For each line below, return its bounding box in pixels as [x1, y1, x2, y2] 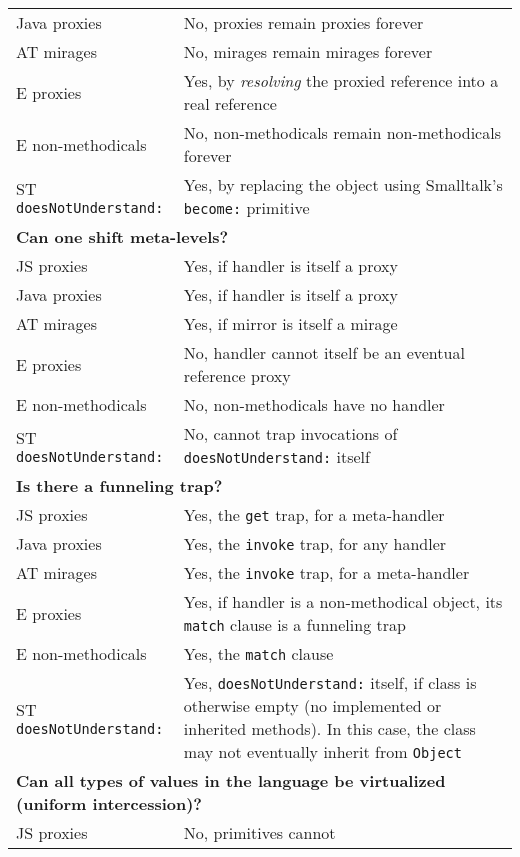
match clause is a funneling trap [183, 613, 406, 636]
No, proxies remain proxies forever [183, 11, 424, 34]
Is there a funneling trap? [16, 474, 223, 497]
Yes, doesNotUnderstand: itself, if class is [183, 671, 477, 694]
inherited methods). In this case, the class [183, 717, 476, 740]
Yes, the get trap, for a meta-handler [183, 503, 445, 526]
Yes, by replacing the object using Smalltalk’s [183, 173, 503, 196]
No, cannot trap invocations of [183, 422, 398, 445]
